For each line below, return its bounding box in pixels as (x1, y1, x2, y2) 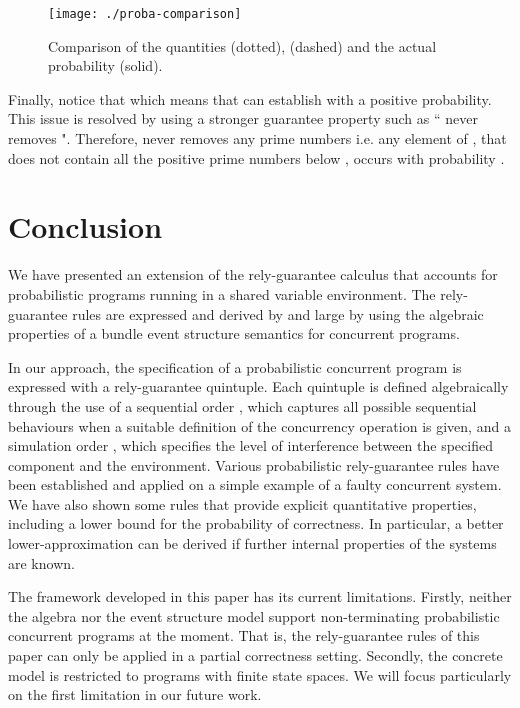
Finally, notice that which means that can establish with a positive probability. (8, 88, 492, 109)
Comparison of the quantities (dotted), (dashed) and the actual (48, 35, 437, 56)
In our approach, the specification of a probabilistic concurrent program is (8, 356, 462, 377)
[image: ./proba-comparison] (48, 7, 242, 21)
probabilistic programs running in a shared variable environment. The (8, 283, 436, 304)
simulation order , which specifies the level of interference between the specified (8, 435, 493, 456)
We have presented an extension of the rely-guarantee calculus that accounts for (8, 264, 498, 285)
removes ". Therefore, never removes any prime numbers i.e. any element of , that (8, 128, 507, 149)
